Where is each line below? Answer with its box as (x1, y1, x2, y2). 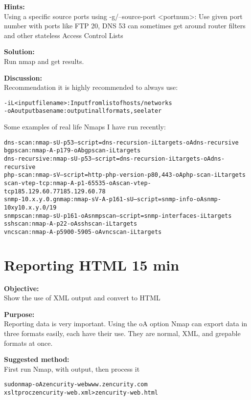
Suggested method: (4, 354, 69, 364)
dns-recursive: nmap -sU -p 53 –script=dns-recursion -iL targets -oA (4, 155, 211, 162)
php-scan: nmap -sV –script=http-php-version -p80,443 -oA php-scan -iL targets (4, 171, 246, 179)
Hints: (4, 1, 25, 11)
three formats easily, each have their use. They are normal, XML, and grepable (4, 328, 241, 338)
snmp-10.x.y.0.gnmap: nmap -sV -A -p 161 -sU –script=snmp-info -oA (4, 196, 204, 203)
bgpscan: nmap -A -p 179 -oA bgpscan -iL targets (4, 147, 141, 154)
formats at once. (4, 337, 53, 348)
